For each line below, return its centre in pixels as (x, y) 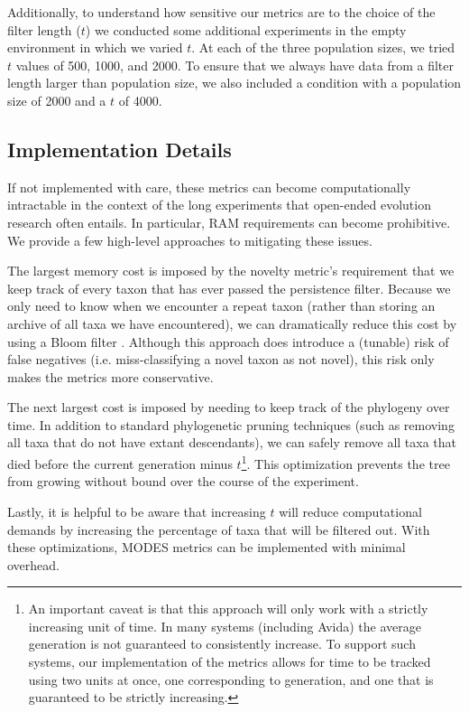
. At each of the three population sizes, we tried (323, 47)
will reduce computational (350, 511)
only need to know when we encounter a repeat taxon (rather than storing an (221, 306)
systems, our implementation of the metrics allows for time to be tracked (230, 662)
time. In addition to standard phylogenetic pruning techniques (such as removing (231, 424)
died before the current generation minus (120, 463)
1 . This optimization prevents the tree (345, 462)
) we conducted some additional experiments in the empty (246, 29)
